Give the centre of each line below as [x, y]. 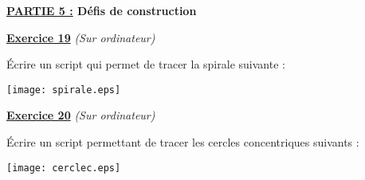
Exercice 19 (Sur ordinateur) [81, 37]
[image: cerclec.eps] [64, 168]
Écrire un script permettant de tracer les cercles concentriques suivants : [183, 142]
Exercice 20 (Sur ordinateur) [81, 115]
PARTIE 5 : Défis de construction [102, 10]
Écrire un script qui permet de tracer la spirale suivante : [146, 64]
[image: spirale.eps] [64, 90]
